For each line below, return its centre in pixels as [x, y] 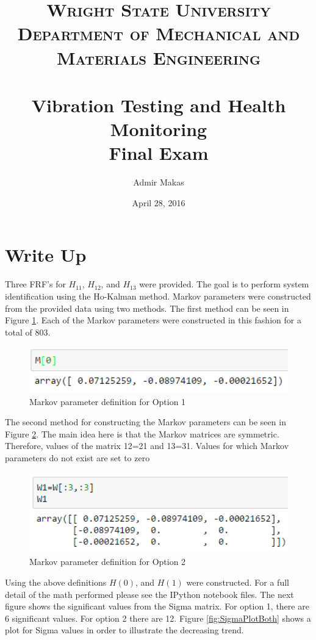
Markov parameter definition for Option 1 [108, 401]
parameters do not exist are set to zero [77, 457]
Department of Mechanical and [159, 33]
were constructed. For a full [238, 582]
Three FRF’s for [35, 284]
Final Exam [159, 153]
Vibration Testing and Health [159, 105]
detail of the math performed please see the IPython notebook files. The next [149, 594]
